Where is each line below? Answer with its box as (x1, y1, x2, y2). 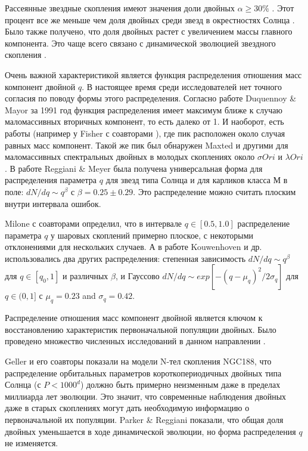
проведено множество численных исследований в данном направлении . (5, 335, 266, 347)
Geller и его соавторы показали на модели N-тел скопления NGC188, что (5, 355, 272, 367)
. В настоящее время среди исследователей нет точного (82, 80, 282, 92)
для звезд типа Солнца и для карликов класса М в (105, 174, 288, 186)
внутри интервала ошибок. (5, 197, 101, 209)
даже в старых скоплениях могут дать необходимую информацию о (5, 401, 250, 414)
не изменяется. (5, 437, 58, 449)
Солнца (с (5, 378, 41, 391)
